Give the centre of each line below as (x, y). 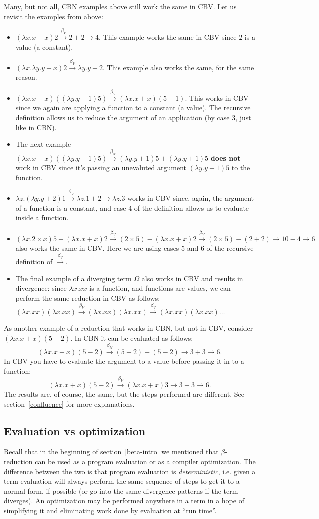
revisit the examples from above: (54, 16)
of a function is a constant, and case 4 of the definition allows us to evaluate (132, 207)
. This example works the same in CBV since (168, 36)
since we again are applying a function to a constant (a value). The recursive (133, 107)
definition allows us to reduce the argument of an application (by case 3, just (133, 117)
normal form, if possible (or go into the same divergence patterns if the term (121, 491)
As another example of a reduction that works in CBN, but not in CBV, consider (129, 328)
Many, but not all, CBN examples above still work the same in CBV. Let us (120, 6)
